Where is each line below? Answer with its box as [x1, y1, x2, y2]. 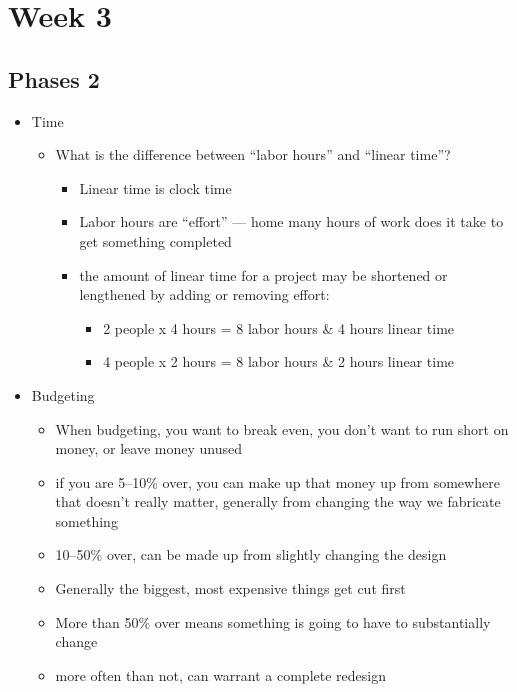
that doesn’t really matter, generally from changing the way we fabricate [55, 491, 501, 512]
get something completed [79, 230, 232, 251]
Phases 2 [8, 63, 100, 94]
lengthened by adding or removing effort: [79, 284, 330, 305]
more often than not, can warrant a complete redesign [55, 664, 386, 685]
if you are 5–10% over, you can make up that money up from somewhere [55, 471, 500, 492]
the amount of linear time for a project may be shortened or [79, 264, 448, 285]
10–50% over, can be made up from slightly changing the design [55, 544, 447, 565]
